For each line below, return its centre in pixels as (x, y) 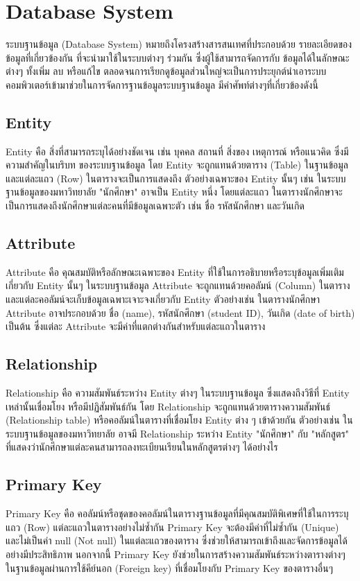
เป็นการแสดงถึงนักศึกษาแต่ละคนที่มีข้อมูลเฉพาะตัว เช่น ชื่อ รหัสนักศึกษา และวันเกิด (155, 206)
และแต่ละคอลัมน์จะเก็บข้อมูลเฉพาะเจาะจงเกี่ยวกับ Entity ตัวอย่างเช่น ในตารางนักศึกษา (163, 299)
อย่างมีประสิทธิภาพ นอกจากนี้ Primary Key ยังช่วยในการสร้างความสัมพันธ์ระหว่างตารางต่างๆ (175, 554)
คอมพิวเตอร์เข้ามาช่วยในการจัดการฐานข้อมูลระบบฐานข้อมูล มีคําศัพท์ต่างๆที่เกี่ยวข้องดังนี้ (162, 84)
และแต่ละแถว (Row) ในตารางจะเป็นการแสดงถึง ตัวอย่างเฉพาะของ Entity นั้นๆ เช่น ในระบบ (176, 178)
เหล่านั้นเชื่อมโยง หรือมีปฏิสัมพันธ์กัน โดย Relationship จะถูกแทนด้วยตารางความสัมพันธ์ (168, 406)
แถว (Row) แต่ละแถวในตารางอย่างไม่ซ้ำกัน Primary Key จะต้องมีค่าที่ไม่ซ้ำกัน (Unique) (172, 527)
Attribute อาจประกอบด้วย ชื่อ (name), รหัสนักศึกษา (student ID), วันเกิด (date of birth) (180, 312)
